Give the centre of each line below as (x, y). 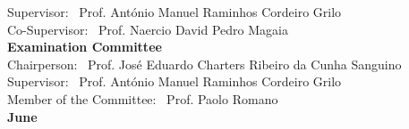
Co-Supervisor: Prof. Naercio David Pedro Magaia (148, 29)
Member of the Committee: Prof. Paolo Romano (143, 98)
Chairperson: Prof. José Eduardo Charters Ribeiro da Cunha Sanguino (204, 64)
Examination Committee (85, 47)
